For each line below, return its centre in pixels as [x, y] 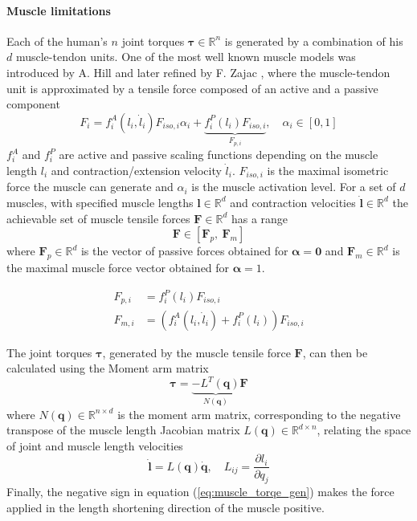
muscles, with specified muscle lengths [100, 202]
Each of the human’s [57, 41]
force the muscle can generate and [90, 187]
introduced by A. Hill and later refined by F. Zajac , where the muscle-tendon [198, 72]
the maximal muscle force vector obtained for [118, 267]
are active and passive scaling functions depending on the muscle [219, 155]
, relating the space [364, 430]
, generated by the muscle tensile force [196, 352]
